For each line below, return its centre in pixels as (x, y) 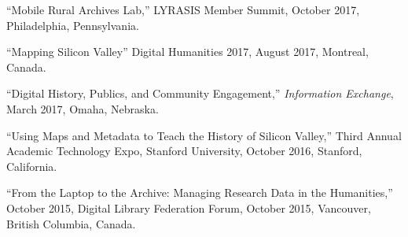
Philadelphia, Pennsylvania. (73, 25)
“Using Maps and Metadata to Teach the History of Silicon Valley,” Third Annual (204, 135)
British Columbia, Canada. (71, 223)
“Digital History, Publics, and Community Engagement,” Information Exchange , (200, 93)
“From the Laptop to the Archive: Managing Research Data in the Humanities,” (200, 193)
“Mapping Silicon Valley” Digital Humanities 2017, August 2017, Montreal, (187, 52)
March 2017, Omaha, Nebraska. (83, 108)
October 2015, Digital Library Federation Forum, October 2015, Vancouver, (189, 207)
